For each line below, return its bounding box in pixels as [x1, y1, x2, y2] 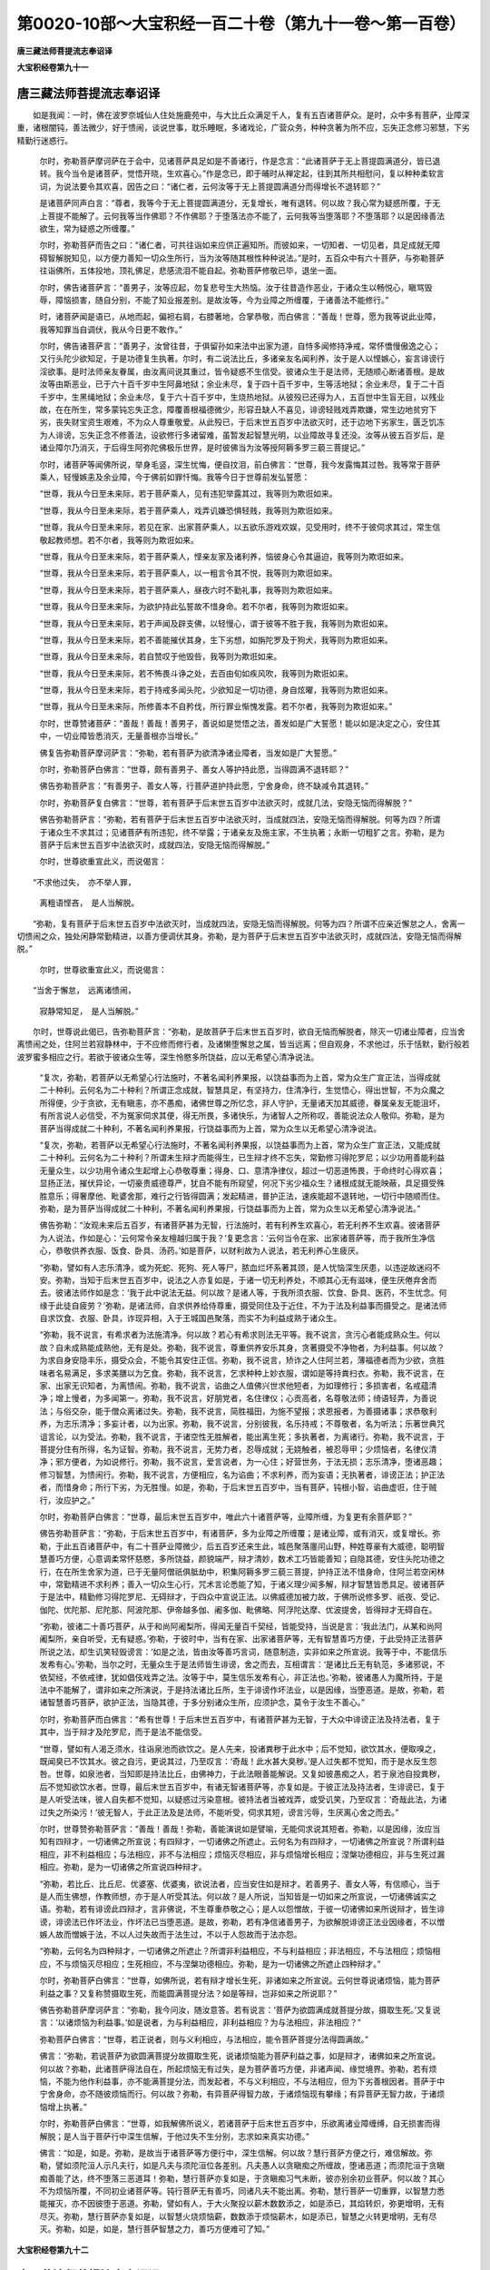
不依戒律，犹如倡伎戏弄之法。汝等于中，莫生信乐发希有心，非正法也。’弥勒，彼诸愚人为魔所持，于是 [71, 1672, 444, 1683]
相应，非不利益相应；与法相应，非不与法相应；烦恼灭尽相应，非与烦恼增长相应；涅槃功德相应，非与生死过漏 [39, 1849, 445, 1860]
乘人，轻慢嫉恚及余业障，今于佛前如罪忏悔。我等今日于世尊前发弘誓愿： [39, 472, 310, 482]
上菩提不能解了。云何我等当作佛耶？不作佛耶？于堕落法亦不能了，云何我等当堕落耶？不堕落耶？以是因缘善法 [39, 210, 445, 222]
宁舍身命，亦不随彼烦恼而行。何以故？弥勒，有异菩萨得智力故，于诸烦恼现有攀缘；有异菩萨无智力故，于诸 [39, 2088, 437, 2099]
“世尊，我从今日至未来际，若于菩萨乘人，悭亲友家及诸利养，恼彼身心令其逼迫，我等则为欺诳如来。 [39, 550, 409, 562]
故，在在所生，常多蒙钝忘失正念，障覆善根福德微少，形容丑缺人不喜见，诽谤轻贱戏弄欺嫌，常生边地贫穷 [39, 404, 429, 415]
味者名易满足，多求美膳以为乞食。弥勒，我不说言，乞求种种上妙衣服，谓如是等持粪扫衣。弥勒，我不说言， [39, 1367, 437, 1378]
